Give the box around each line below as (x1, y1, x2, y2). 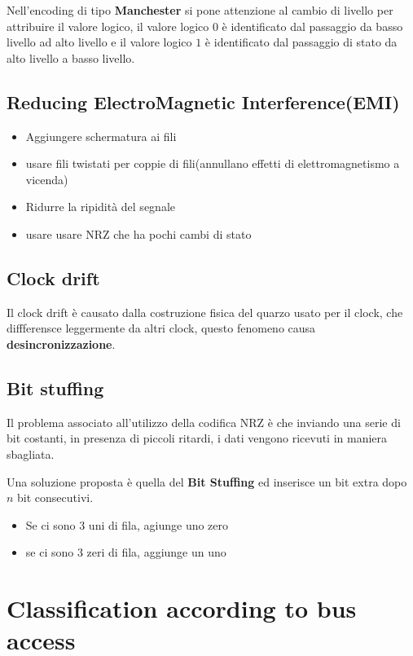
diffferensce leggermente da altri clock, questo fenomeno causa (7, 319, 316, 337)
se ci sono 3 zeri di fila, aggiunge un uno (25, 544, 226, 561)
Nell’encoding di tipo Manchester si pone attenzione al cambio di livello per (7, 2, 393, 18)
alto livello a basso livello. (7, 49, 135, 66)
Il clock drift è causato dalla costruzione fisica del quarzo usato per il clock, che (7, 303, 403, 320)
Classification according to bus (7, 592, 357, 625)
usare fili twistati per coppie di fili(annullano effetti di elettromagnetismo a (25, 155, 400, 172)
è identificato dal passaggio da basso (222, 17, 403, 34)
